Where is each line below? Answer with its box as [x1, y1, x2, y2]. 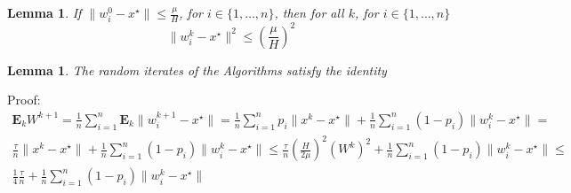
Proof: [7, 90, 41, 109]
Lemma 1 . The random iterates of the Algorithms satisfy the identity [7, 60, 387, 79]
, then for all [274, 4, 344, 21]
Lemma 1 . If [7, 4, 82, 21]
